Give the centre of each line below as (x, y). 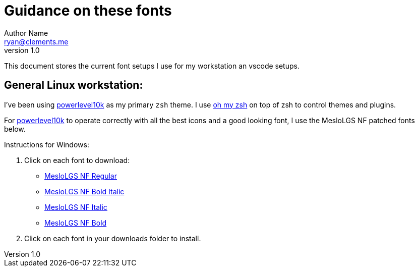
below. (15, 129)
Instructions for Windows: (47, 144)
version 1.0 (22, 50)
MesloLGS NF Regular (81, 176)
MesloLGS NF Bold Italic (84, 191)
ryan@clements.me (36, 41)
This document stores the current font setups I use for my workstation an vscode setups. (152, 66)
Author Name (26, 33)
